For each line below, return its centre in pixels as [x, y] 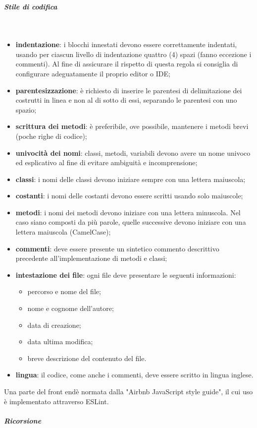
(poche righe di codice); [51, 136]
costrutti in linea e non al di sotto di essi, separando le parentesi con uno [126, 100]
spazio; [26, 109]
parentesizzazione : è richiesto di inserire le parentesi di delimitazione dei [129, 90]
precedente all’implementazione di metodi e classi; [91, 258]
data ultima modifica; [60, 341]
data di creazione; [54, 325]
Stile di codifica [31, 6]
